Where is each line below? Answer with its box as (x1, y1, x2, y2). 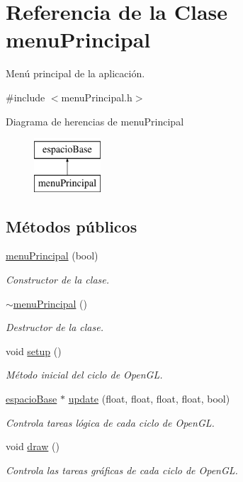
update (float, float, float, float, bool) (68, 391, 230, 406)
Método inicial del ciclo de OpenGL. (6, 367, 163, 382)
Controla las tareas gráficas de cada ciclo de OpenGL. (6, 462, 238, 477)
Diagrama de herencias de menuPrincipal (6, 113, 184, 128)
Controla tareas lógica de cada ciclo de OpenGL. (6, 415, 215, 430)
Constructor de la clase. (6, 272, 110, 287)
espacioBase (6, 391, 57, 406)
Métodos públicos (6, 215, 137, 237)
